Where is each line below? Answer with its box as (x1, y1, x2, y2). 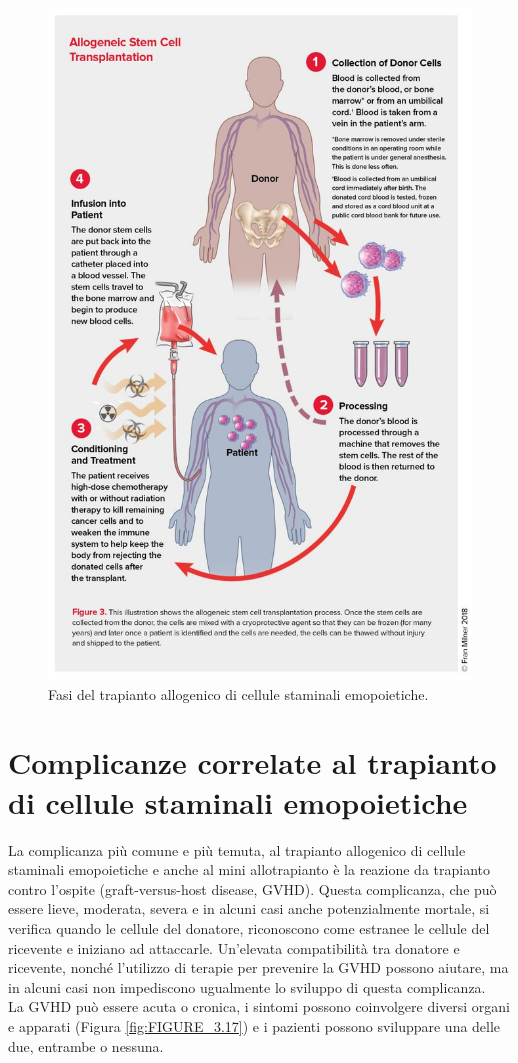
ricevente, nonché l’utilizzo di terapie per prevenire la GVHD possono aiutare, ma (8, 957, 509, 978)
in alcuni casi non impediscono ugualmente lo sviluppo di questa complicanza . (8, 976, 486, 997)
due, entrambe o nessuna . (8, 1035, 164, 1056)
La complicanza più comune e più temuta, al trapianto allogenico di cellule (8, 839, 466, 860)
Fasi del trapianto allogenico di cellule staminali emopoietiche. (48, 683, 429, 704)
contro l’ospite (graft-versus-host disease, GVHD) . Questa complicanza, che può (8, 878, 497, 899)
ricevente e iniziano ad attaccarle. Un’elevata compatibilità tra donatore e (8, 937, 460, 958)
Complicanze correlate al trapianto (8, 742, 497, 783)
